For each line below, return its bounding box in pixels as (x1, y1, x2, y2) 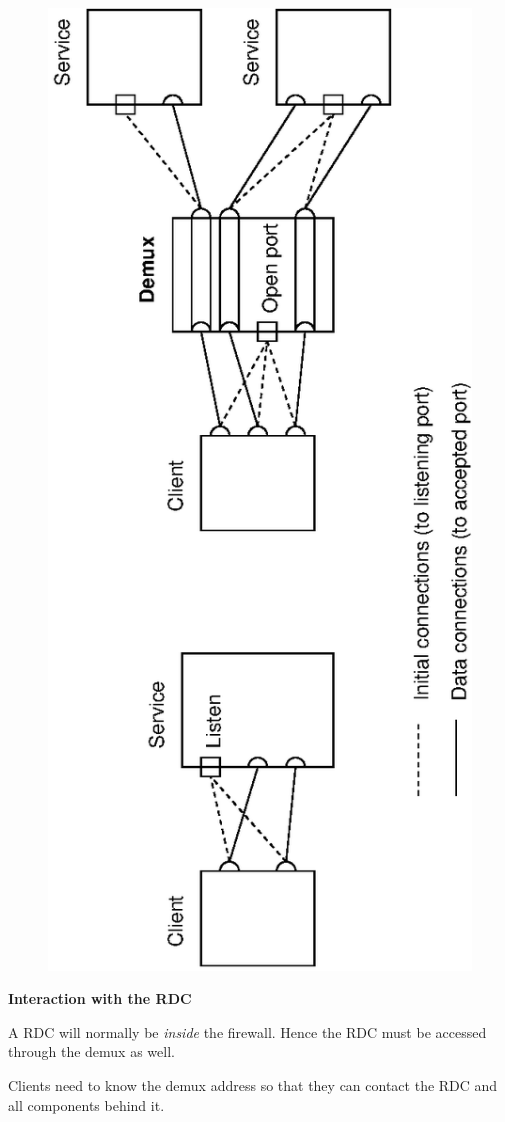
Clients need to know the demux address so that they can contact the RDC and (8, 1075, 498, 1096)
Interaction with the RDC (8, 988, 192, 1009)
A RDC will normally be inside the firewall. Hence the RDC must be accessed (8, 1021, 487, 1042)
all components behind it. (8, 1094, 165, 1115)
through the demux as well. (8, 1041, 175, 1062)
